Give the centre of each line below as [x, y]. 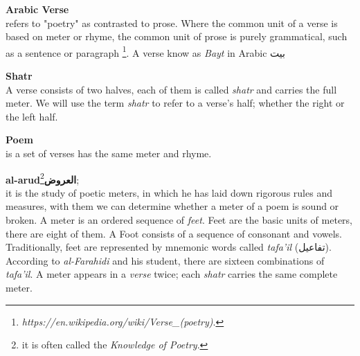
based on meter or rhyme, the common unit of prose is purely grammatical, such [177, 36]
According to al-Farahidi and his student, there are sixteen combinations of [165, 260]
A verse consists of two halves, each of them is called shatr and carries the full [171, 89]
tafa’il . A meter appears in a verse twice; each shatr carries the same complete [172, 274]
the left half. [32, 116]
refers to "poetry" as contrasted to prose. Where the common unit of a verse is [172, 23]
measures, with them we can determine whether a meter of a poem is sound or [172, 206]
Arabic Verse [37, 9]
